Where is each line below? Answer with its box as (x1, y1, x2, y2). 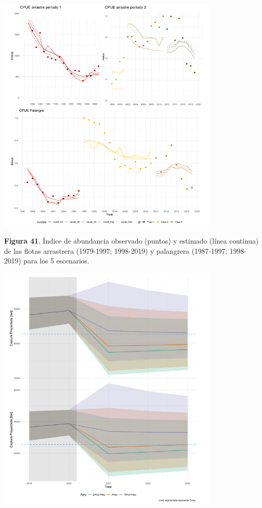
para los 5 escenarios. (23, 255, 90, 266)
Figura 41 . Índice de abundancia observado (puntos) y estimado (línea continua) (4, 235, 259, 246)
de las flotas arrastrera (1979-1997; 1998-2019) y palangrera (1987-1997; (4, 245, 227, 256)
